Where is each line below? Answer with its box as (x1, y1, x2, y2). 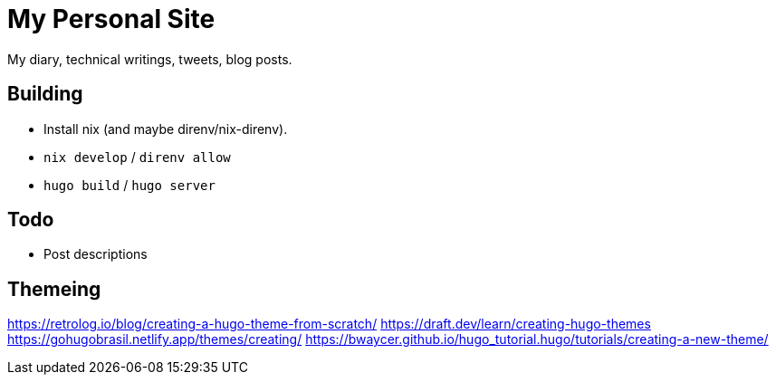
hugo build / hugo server (43, 177, 216, 193)
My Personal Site (7, 4, 216, 34)
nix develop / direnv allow (43, 148, 231, 165)
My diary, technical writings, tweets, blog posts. (7, 51, 292, 67)
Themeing (7, 277, 101, 301)
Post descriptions (43, 246, 148, 263)
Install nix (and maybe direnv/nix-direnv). (43, 120, 288, 137)
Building (7, 82, 83, 106)
